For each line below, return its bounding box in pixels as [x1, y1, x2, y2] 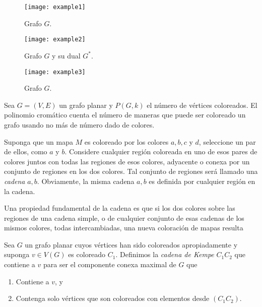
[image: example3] [24, 68, 86, 76]
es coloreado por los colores [84, 136, 169, 147]
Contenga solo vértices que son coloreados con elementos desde [16, 293, 210, 303]
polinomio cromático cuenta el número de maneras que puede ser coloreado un [4, 109, 246, 120]
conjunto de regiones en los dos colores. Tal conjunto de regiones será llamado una [4, 166, 258, 176]
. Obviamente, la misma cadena [37, 175, 135, 186]
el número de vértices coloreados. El [147, 99, 257, 110]
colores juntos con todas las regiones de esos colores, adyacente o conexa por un [4, 156, 250, 166]
